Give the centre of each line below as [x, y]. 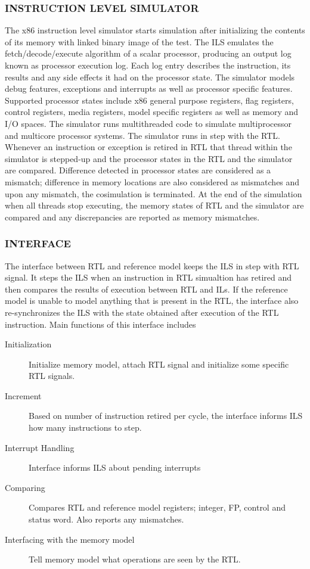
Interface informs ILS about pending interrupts [115, 467]
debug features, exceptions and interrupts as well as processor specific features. [149, 88]
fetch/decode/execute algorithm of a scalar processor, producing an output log [148, 53]
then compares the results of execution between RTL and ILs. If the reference [146, 289]
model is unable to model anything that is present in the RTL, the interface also [152, 301]
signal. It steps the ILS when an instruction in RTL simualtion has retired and [148, 277]
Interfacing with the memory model [70, 539]
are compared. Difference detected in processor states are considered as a [138, 170]
